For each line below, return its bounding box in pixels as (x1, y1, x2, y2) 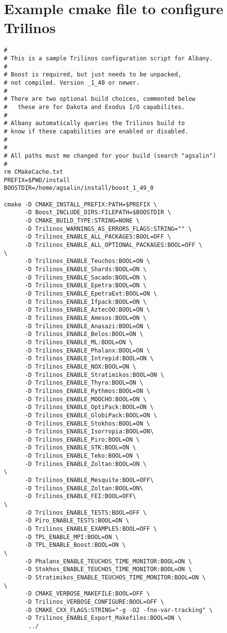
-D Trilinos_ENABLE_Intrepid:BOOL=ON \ (24, 355, 154, 362)
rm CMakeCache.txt (4, 168, 63, 176)
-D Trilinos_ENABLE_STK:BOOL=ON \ (24, 444, 137, 451)
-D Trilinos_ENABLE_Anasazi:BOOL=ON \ (24, 322, 150, 330)
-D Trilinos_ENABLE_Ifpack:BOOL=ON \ (24, 298, 147, 305)
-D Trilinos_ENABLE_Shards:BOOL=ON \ (24, 266, 147, 273)
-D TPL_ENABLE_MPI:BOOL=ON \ (24, 533, 119, 540)
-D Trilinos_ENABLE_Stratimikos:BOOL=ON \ (24, 371, 164, 378)
